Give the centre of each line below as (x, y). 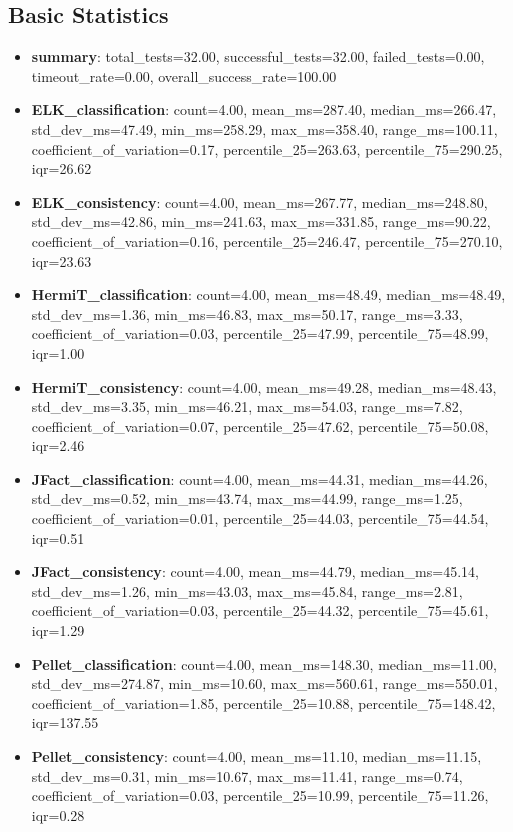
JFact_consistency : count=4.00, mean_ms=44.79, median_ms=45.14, (255, 571)
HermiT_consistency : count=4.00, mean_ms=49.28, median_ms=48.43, (264, 386)
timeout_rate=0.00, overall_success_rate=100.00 (184, 75)
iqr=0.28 (58, 814)
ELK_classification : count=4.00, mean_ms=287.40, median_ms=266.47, (264, 109)
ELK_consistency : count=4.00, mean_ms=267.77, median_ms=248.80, (259, 201)
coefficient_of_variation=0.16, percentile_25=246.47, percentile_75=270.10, (267, 240)
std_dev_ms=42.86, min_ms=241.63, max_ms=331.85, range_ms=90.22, (261, 221)
